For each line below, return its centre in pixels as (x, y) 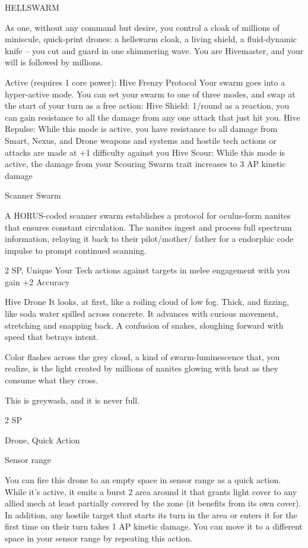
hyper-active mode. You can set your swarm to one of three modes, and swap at (150, 94)
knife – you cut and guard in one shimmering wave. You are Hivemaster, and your (154, 50)
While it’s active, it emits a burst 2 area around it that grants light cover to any (151, 491)
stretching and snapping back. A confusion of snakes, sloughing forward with (144, 325)
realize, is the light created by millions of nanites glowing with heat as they (142, 368)
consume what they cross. (51, 380)
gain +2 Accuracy (37, 281)
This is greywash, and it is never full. (72, 400)
